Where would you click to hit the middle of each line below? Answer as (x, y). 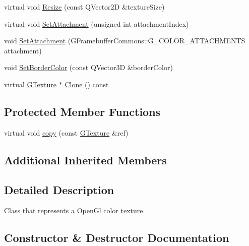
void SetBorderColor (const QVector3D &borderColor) (88, 67)
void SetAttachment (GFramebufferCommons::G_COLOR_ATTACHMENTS (125, 41)
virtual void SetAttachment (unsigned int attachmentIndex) (97, 23)
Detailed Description (59, 189)
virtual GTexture (30, 84)
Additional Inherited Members (85, 160)
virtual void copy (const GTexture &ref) (66, 132)
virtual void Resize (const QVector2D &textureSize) (84, 7)
